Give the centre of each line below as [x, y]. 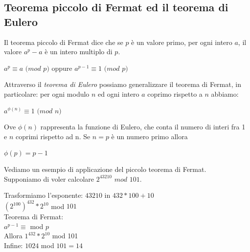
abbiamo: [225, 94]
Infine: [13, 245]
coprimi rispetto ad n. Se [53, 136]
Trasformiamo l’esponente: [44, 195]
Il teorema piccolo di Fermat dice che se [64, 42]
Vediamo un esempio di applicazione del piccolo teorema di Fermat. [105, 169]
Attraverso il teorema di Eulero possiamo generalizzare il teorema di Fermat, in [123, 84]
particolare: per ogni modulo [47, 94]
